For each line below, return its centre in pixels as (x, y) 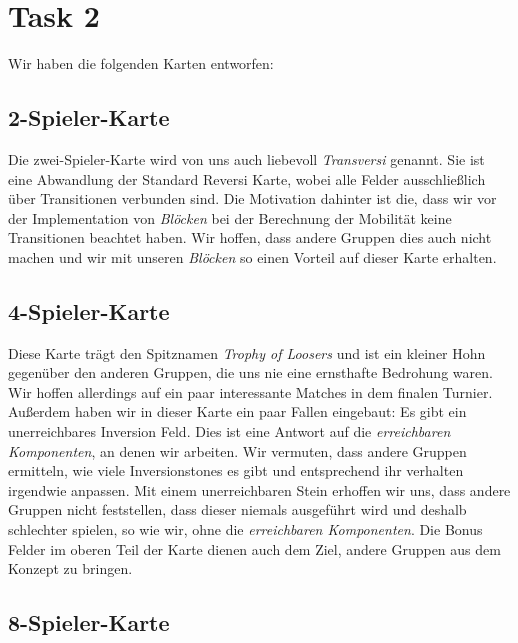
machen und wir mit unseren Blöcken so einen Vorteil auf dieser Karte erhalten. (252, 256)
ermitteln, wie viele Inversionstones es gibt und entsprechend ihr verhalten (236, 470)
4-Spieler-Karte (89, 310)
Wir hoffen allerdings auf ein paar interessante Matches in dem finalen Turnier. (250, 391)
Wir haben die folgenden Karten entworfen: (141, 63)
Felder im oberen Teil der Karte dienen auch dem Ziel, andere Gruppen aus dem (254, 548)
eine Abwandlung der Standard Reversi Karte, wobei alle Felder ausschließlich (247, 178)
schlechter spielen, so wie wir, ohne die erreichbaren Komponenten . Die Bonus (245, 529)
